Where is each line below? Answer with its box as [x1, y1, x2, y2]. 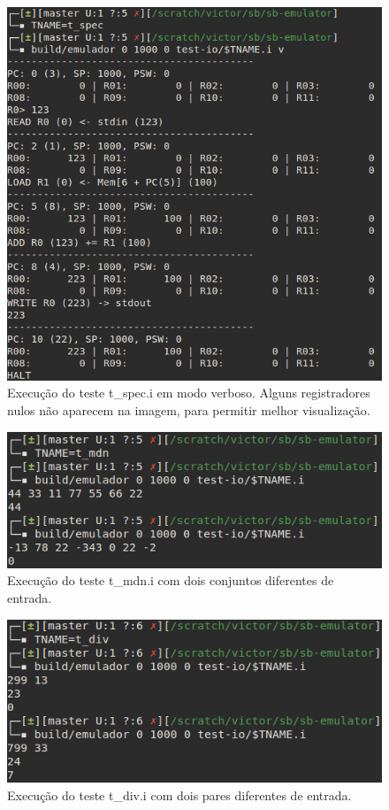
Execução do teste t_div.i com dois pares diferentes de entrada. [7, 785, 352, 804]
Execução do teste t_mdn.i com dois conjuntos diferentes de [7, 571, 334, 590]
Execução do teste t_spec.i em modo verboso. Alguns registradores [7, 383, 370, 402]
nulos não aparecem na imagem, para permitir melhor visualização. [7, 400, 370, 419]
